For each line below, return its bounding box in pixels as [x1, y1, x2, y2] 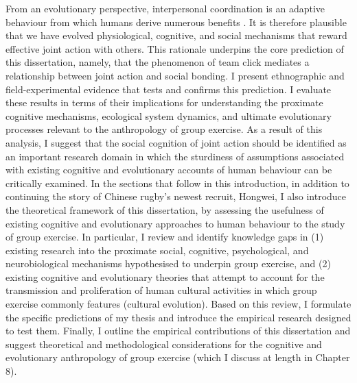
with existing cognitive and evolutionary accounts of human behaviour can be [5, 162, 332, 177]
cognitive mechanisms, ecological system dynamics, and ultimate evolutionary [5, 108, 332, 123]
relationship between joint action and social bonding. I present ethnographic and [5, 68, 345, 82]
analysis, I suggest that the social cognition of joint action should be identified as [5, 135, 347, 149]
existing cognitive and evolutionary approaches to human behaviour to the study [5, 216, 345, 230]
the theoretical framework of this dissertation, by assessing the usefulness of [5, 202, 324, 217]
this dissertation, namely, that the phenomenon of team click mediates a [5, 55, 310, 69]
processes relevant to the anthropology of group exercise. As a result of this [5, 122, 323, 136]
